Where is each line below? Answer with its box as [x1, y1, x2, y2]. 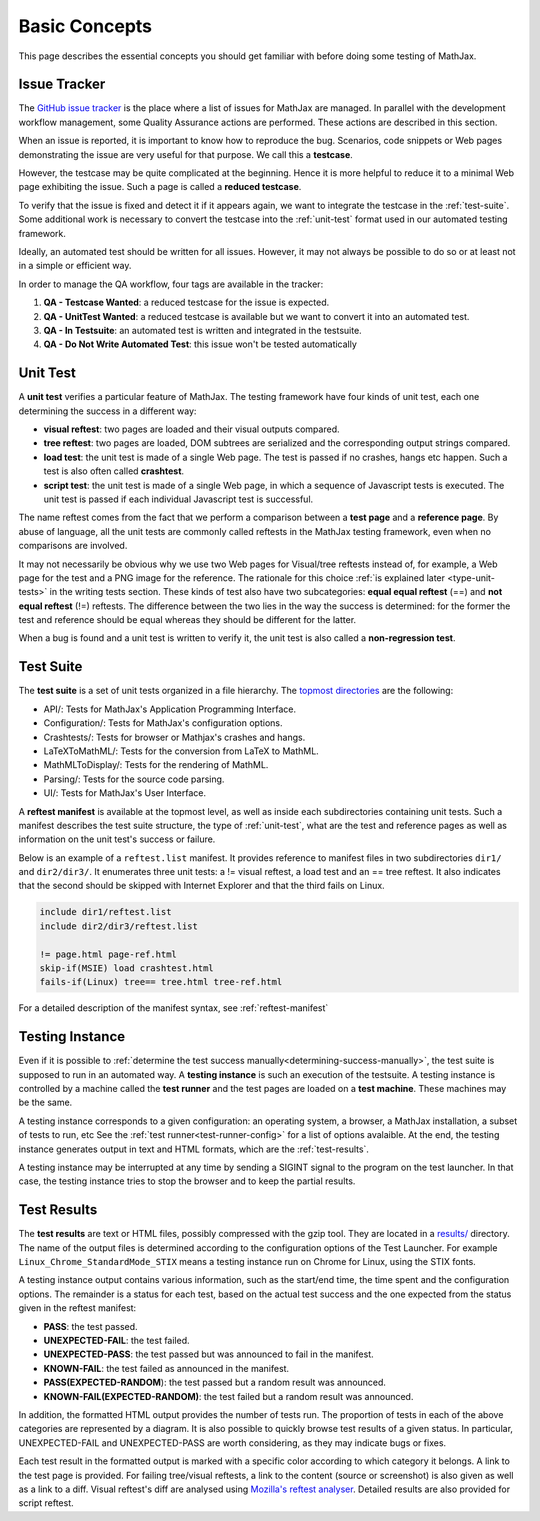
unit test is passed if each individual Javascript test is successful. [43, 493, 314, 505]
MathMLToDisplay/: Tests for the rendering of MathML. [43, 759, 269, 771]
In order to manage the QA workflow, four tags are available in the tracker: [18, 278, 324, 290]
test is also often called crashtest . [43, 465, 185, 477]
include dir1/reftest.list [39, 906, 172, 918]
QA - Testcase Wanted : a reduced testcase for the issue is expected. [43, 296, 330, 309]
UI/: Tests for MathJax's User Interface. [43, 787, 207, 799]
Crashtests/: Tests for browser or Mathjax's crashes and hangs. [43, 731, 306, 743]
